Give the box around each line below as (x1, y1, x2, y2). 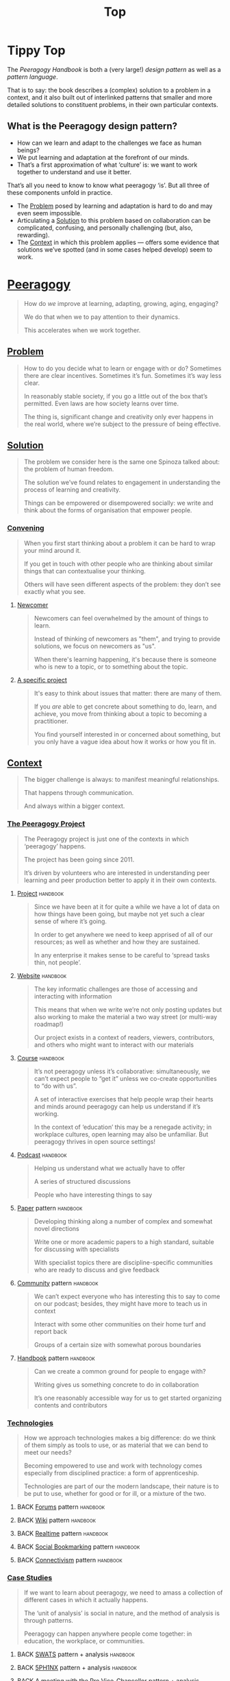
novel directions (34, 1224, 80, 1232)
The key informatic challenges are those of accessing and (34, 985, 198, 993)
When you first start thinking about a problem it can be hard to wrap (23, 539, 216, 547)
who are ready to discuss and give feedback (34, 1265, 159, 1274)
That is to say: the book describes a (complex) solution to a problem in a (7, 86, 211, 94)
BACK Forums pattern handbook (16, 1503, 105, 1511)
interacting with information (34, 992, 112, 1000)
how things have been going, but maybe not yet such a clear (34, 909, 205, 918)
